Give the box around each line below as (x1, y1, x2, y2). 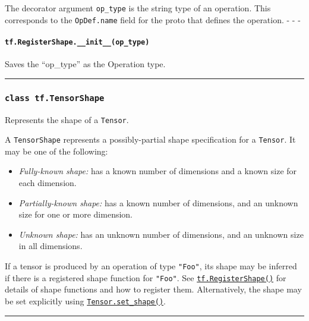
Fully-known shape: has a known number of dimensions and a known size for (18, 165, 297, 177)
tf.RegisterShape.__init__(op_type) (5, 37, 150, 46)
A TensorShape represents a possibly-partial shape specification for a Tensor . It (5, 133, 296, 146)
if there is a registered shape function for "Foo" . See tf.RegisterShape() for (5, 271, 286, 284)
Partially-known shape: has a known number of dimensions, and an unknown (18, 196, 298, 209)
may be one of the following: (5, 144, 108, 157)
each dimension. (18, 177, 77, 189)
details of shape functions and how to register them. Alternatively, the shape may (5, 283, 302, 295)
